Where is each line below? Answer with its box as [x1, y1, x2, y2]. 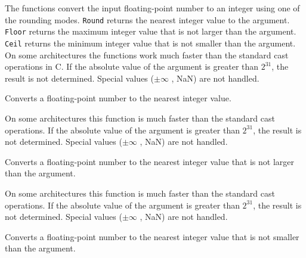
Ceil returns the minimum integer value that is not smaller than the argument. [5, 36, 296, 49]
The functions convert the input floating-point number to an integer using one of [5, 2, 300, 14]
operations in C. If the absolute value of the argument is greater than [5, 60, 259, 73]
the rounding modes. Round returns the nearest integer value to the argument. [5, 13, 290, 26]
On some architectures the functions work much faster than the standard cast [5, 48, 289, 61]
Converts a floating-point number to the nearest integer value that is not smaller [5, 230, 299, 243]
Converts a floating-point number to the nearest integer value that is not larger [5, 155, 295, 167]
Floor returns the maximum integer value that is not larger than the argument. [5, 25, 296, 38]
